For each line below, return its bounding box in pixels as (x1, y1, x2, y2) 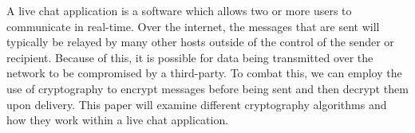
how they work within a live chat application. (6, 111, 229, 128)
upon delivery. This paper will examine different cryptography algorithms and (6, 96, 387, 112)
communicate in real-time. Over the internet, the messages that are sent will (6, 18, 380, 34)
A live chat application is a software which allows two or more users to (6, 2, 352, 18)
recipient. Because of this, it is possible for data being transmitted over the (6, 49, 373, 65)
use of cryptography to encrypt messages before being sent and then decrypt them (6, 80, 409, 96)
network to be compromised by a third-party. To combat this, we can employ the (6, 65, 402, 81)
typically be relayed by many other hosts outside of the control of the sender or (6, 33, 394, 50)
